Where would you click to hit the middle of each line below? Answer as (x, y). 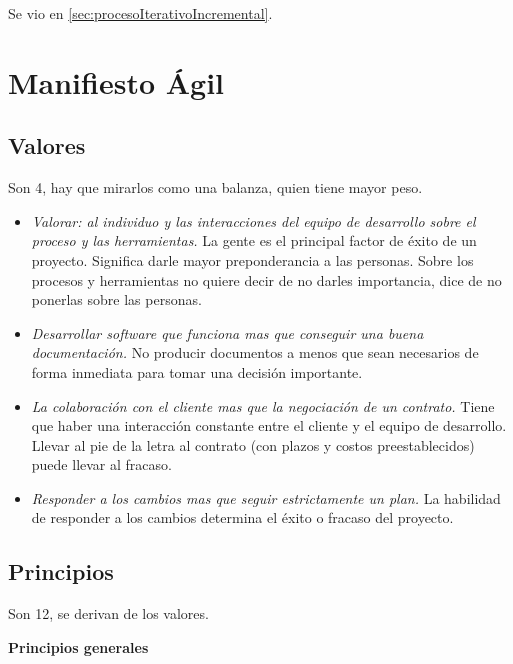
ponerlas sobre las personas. (116, 299)
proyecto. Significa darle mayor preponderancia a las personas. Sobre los (252, 259)
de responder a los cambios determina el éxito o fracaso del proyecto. (242, 517)
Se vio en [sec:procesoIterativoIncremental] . (140, 13)
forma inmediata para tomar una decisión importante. (197, 371)
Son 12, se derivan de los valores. (108, 613)
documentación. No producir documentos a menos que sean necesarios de (255, 352)
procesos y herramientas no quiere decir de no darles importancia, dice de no (266, 279)
